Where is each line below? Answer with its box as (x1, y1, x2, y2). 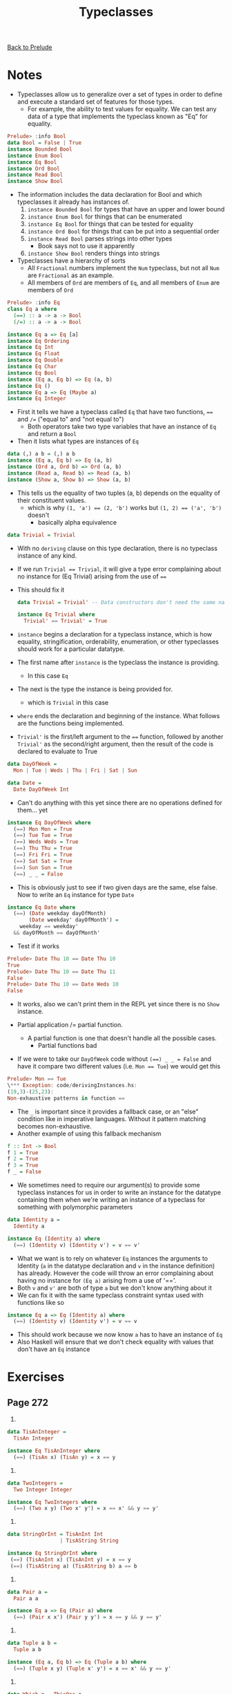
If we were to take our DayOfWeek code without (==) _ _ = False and (17, 1055, 212, 1063)
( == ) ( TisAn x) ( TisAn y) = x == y (13, 1453, 116, 1460)
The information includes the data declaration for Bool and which (17, 191, 202, 199)
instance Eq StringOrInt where (7, 1550, 97, 1556)
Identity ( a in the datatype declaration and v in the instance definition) (17, 1261, 215, 1270)
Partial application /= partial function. (17, 1021, 123, 1029)
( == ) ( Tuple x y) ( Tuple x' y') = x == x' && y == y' (13, 1665, 171, 1672)
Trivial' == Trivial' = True (23, 618, 108, 625)
